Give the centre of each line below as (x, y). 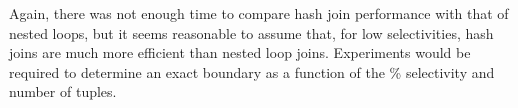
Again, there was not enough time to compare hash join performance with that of (259, 13)
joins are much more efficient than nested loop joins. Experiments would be (240, 52)
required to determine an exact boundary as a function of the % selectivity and (252, 71)
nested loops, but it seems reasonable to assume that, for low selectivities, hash (251, 32)
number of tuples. (63, 91)
